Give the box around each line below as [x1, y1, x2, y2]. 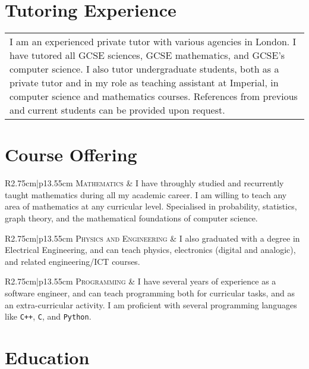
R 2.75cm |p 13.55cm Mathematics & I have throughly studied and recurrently [5, 177, 284, 189]
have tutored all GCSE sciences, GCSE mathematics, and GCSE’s [10, 48, 285, 62]
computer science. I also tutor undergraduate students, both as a [10, 62, 279, 76]
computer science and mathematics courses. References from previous [10, 89, 298, 104]
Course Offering [5, 142, 137, 167]
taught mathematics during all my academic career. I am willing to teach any [5, 188, 287, 201]
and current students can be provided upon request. [10, 103, 225, 117]
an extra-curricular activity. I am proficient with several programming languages [5, 298, 297, 311]
